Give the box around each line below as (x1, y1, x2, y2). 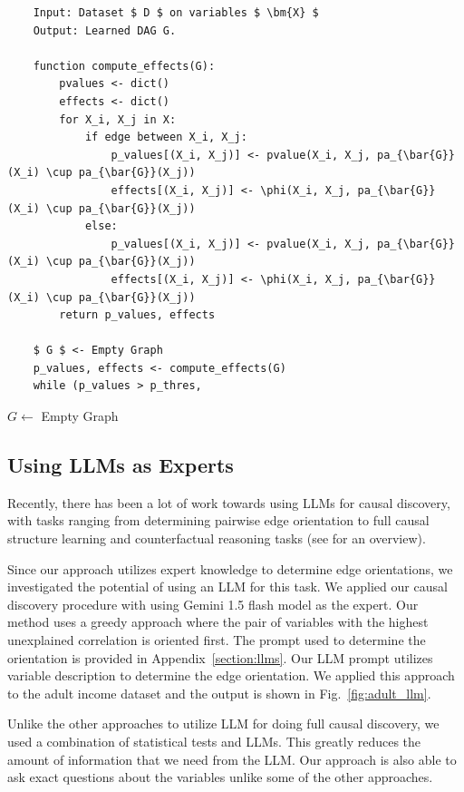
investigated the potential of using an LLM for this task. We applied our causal (7, 577, 448, 596)
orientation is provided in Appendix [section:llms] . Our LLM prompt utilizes (7, 648, 433, 667)
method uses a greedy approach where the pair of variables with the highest (7, 612, 429, 631)
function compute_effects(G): (33, 59, 216, 73)
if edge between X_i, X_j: (84, 131, 247, 144)
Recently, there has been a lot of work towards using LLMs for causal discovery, (7, 493, 450, 512)
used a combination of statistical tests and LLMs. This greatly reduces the (7, 731, 421, 750)
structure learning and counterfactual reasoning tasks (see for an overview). (7, 529, 426, 548)
